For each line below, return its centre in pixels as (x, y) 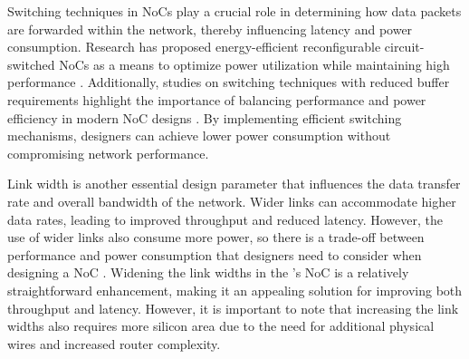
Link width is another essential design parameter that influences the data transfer (234, 184)
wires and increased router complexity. (114, 343)
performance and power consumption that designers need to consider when (215, 254)
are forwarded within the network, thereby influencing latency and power (210, 29)
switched (31, 64)
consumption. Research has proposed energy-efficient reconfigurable (194, 47)
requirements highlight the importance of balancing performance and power (217, 99)
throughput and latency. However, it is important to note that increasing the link (233, 308)
